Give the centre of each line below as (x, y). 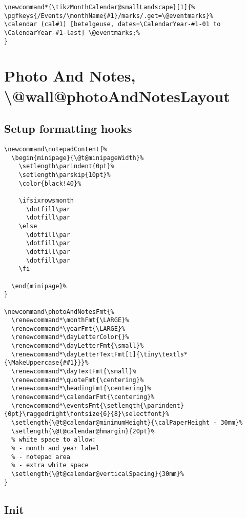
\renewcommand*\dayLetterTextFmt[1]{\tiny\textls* (99, 354)
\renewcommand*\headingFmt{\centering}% (81, 388)
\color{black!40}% (50, 183)
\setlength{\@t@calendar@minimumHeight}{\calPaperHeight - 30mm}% (127, 423)
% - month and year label (56, 449)
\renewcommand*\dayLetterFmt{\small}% (78, 346)
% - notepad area (41, 457)
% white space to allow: (54, 440)
